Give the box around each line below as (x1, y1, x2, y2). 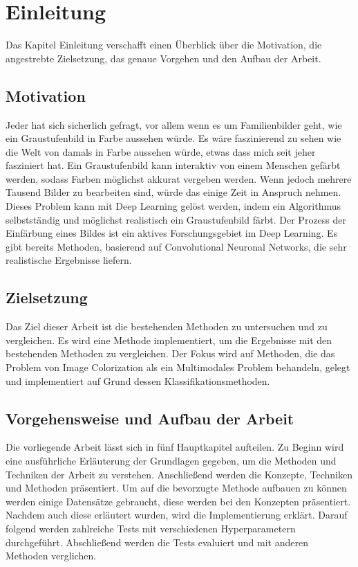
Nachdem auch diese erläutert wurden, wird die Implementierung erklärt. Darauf (6, 507, 348, 522)
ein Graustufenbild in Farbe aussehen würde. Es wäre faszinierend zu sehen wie (6, 131, 341, 145)
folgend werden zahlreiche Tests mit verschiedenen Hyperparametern (6, 521, 296, 535)
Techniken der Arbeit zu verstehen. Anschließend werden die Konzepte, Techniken (6, 467, 352, 481)
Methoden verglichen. (6, 548, 97, 563)
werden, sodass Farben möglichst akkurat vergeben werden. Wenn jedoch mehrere (6, 171, 352, 186)
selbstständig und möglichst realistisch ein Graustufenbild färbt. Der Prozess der (6, 212, 346, 226)
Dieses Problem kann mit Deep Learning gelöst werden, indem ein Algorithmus (6, 199, 341, 213)
